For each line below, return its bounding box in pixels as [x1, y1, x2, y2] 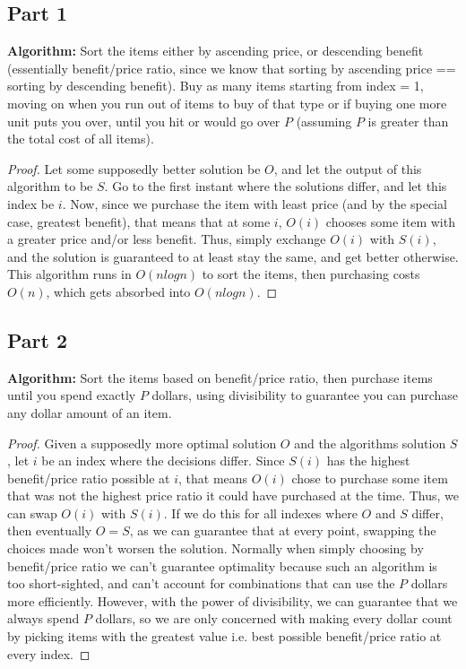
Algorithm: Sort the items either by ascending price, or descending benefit [7, 41, 424, 60]
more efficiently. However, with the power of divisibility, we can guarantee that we [7, 591, 458, 610]
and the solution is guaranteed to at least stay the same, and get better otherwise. [7, 247, 459, 265]
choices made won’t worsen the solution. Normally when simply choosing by [7, 539, 424, 558]
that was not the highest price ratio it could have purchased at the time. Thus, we [7, 486, 459, 505]
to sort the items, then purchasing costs [202, 265, 420, 283]
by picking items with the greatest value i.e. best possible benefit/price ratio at [7, 627, 442, 646]
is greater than [367, 111, 449, 130]
